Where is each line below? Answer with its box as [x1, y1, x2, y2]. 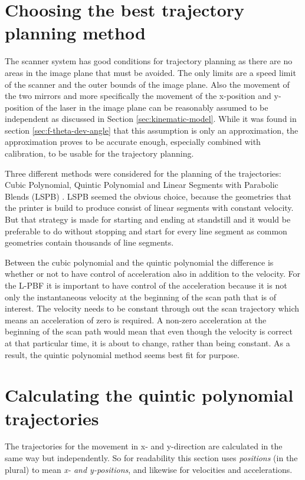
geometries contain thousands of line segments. [5, 236, 174, 249]
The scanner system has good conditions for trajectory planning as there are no [5, 55, 293, 67]
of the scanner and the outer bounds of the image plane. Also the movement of [5, 78, 290, 90]
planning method [5, 21, 146, 45]
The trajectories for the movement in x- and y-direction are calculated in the [5, 440, 283, 452]
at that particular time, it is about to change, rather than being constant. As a [5, 336, 290, 349]
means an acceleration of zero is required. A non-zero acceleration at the [5, 313, 267, 326]
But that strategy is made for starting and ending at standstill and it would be [5, 213, 291, 226]
